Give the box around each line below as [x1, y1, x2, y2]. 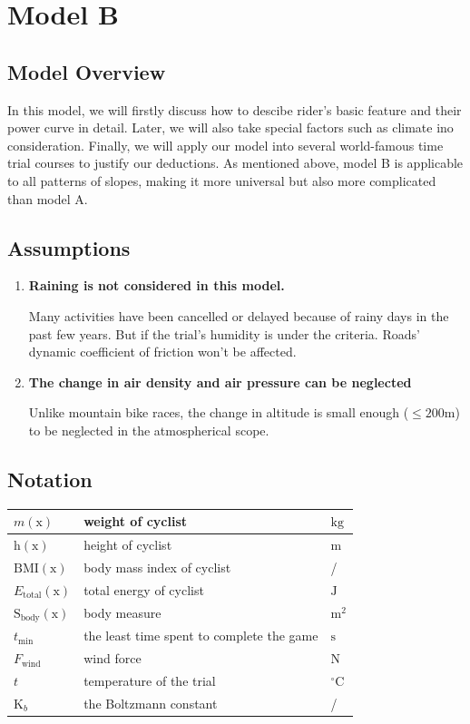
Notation [7, 465, 93, 493]
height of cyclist [83, 535, 172, 554]
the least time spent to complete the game [83, 626, 318, 645]
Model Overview [7, 57, 166, 85]
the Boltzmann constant [83, 693, 218, 712]
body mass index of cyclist [83, 557, 231, 576]
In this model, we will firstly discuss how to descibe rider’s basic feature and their [7, 100, 462, 119]
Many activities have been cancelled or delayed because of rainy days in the [28, 306, 449, 325]
